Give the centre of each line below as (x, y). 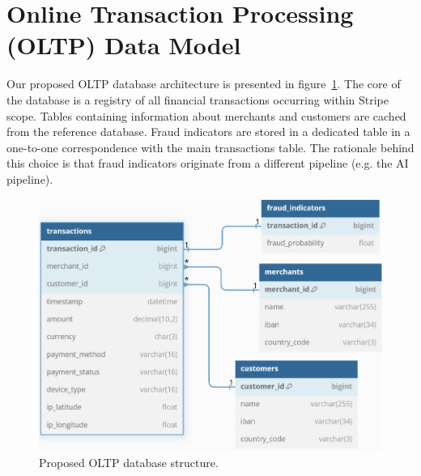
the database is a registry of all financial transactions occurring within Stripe (198, 99)
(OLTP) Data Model (124, 45)
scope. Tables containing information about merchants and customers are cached (206, 115)
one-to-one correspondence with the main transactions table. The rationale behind (210, 147)
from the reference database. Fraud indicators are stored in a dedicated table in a (208, 132)
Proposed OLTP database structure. (129, 462)
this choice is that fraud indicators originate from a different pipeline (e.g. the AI (208, 163)
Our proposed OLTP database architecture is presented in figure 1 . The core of (204, 84)
